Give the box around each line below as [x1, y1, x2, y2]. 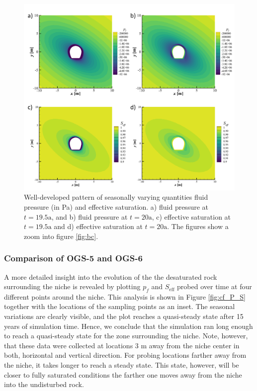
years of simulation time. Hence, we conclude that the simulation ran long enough [4, 320, 253, 331]
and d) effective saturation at [54, 221, 143, 232]
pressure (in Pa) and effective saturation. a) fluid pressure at [24, 201, 208, 212]
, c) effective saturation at [152, 211, 231, 222]
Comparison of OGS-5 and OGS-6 [4, 252, 143, 264]
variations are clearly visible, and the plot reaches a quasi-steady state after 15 [4, 311, 244, 321]
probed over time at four [177, 281, 252, 292]
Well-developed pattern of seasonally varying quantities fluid [24, 192, 208, 202]
